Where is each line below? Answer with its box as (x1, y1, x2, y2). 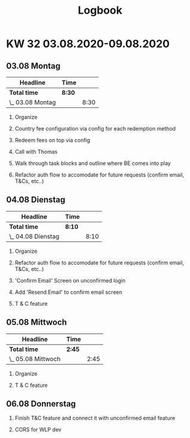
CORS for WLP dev (14, 426, 61, 433)
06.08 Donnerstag (6, 399, 76, 409)
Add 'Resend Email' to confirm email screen (14, 288, 123, 296)
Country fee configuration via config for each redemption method (14, 125, 176, 132)
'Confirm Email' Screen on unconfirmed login (14, 277, 126, 284)
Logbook (77, 4, 123, 17)
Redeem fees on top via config (14, 136, 91, 144)
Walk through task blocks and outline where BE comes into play (14, 160, 171, 167)
